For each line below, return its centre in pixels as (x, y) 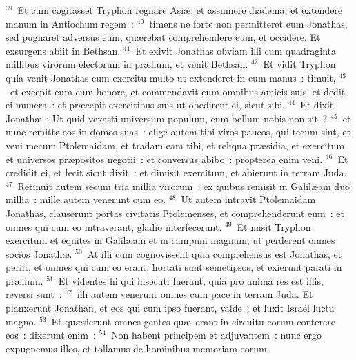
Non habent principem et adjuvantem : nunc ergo (217, 335)
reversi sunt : (34, 294)
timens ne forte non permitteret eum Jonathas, (248, 23)
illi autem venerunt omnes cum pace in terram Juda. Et (195, 294)
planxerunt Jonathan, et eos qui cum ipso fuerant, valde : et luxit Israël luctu (170, 308)
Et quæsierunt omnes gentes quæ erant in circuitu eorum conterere (193, 321)
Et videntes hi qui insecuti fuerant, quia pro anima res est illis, (191, 280)
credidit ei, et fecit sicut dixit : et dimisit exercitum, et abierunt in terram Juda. (176, 172)
